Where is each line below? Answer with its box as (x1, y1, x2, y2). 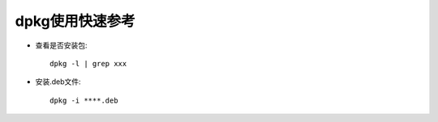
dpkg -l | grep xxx (49, 59, 127, 68)
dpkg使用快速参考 (15, 12, 135, 30)
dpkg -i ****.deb (49, 95, 118, 105)
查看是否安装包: (35, 40, 88, 50)
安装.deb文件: (35, 77, 81, 86)
